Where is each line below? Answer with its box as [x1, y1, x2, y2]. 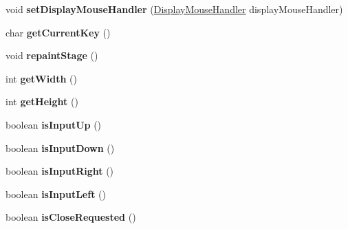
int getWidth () [6, 71, 77, 85]
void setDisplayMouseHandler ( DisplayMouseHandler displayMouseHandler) [6, 2, 343, 16]
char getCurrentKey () [6, 25, 111, 39]
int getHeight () [6, 94, 78, 109]
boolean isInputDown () [6, 140, 115, 155]
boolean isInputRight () [6, 164, 114, 178]
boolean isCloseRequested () [6, 210, 136, 224]
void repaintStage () [6, 48, 98, 63]
